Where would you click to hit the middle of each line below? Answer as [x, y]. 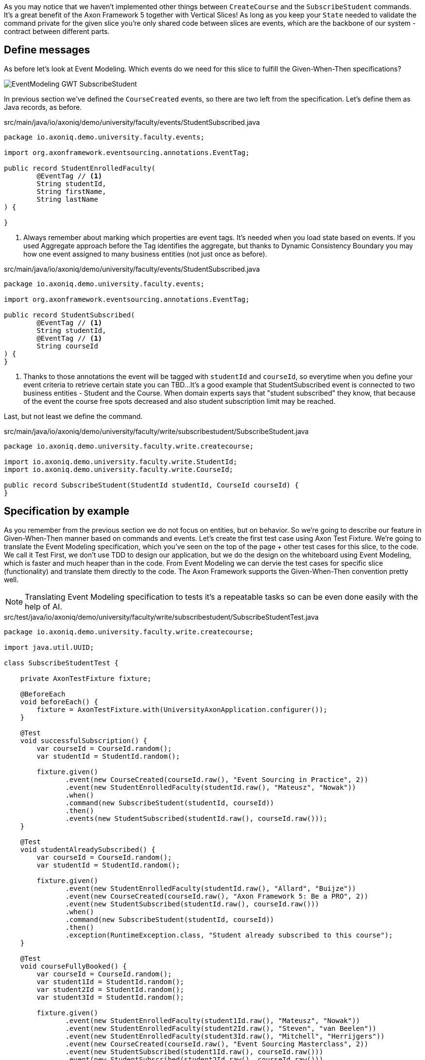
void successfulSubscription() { [84, 740]
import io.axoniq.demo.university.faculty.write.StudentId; [121, 461]
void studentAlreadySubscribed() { [88, 849]
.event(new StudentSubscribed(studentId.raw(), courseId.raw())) [192, 904]
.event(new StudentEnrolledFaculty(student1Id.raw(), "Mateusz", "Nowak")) [213, 1020]
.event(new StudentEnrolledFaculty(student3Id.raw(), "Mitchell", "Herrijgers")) [225, 1036]
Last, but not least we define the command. [73, 416]
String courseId [67, 346]
